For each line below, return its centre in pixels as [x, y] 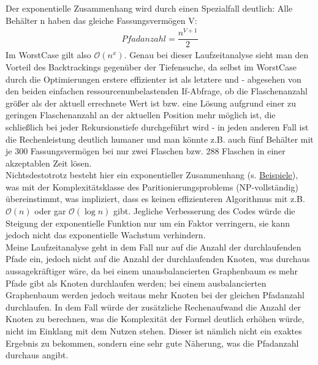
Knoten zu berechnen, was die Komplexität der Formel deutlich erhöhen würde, [155, 319]
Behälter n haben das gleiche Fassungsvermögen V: [101, 20]
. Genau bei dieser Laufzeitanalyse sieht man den [216, 55]
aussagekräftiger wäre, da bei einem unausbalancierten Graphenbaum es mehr [152, 271]
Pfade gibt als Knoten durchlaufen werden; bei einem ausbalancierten [136, 283]
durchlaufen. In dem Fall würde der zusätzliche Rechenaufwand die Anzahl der [153, 307]
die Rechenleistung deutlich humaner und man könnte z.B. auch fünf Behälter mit [160, 139]
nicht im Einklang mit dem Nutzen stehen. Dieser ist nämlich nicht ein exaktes [154, 331]
